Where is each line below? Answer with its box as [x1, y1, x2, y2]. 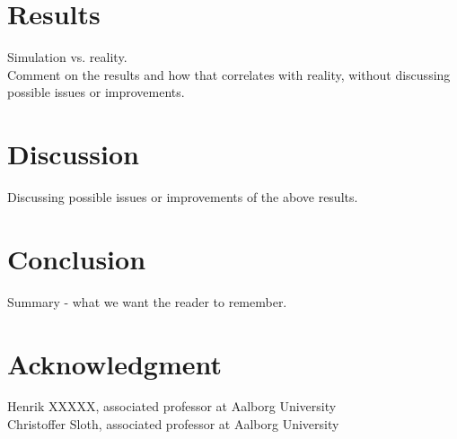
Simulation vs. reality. [7, 48, 127, 66]
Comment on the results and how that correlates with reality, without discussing [7, 65, 451, 83]
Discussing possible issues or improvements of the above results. [7, 188, 358, 206]
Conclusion [7, 240, 146, 277]
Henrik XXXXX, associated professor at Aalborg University [7, 397, 337, 416]
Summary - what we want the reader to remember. [7, 292, 287, 311]
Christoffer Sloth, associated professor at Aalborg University [7, 415, 339, 434]
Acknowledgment [7, 345, 222, 382]
